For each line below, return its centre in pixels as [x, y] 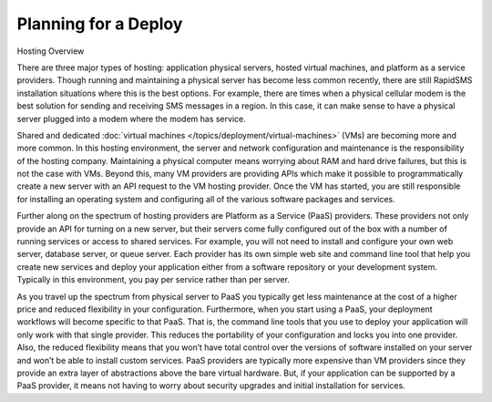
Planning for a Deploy [100, 24]
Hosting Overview [51, 51]
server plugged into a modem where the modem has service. [131, 119]
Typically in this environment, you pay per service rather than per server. [154, 280]
